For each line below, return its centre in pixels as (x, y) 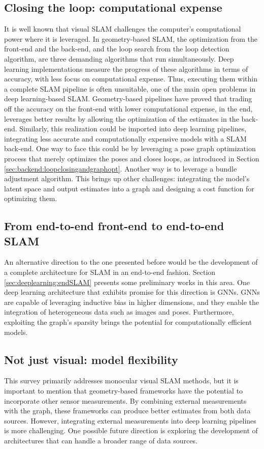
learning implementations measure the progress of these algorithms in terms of (126, 68)
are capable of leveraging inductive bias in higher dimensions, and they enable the (132, 302)
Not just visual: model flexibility (91, 359)
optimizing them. (31, 198)
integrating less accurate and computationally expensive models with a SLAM (125, 138)
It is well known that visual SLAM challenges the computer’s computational (123, 29)
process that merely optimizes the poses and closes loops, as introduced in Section (132, 158)
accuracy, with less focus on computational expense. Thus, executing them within (131, 79)
